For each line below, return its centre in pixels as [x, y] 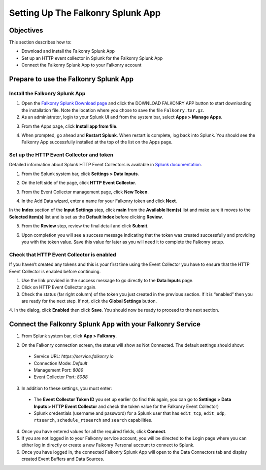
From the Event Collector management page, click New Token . [85, 192]
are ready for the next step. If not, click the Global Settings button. [89, 301]
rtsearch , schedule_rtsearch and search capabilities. [93, 420]
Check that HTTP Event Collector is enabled [63, 254]
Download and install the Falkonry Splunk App [68, 51]
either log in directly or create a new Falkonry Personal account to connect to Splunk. [108, 445]
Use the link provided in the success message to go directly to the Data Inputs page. [108, 280]
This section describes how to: [40, 42]
